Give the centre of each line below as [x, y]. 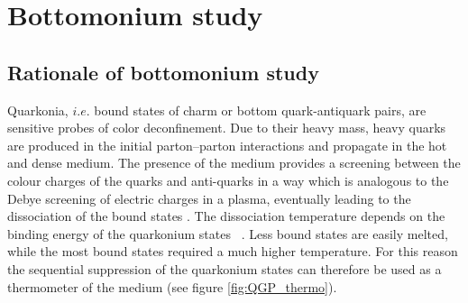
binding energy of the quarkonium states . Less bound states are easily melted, [228, 233]
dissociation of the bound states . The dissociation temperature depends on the [226, 216]
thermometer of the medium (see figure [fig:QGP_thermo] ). [172, 286]
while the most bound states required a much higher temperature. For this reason [233, 251]
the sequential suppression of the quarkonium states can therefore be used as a [225, 268]
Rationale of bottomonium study [163, 72]
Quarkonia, [38, 110]
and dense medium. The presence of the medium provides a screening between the [234, 163]
